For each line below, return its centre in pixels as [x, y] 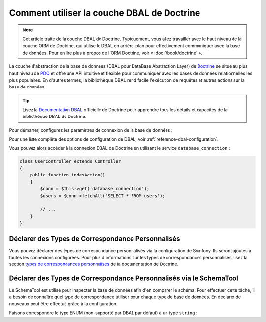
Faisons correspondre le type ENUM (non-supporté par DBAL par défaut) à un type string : [103, 313]
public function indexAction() [67, 175]
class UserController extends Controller [70, 161]
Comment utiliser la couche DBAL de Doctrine [105, 13]
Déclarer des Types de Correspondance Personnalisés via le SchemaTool [124, 278]
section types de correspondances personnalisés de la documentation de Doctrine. [94, 264]
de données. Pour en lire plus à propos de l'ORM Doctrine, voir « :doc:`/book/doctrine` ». [113, 53]
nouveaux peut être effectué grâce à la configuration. [63, 304]
